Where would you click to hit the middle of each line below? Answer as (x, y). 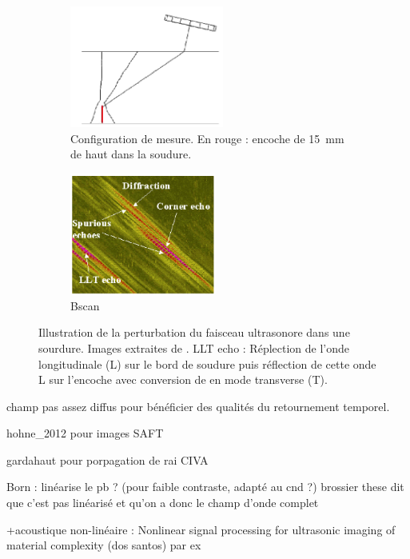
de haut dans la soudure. (131, 154)
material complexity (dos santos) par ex (104, 545)
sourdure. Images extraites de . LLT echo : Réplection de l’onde (194, 347)
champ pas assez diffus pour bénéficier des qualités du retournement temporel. (198, 406)
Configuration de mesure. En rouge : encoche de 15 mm (207, 138)
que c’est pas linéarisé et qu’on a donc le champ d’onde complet (163, 503)
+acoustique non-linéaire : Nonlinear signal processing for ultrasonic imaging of (201, 529)
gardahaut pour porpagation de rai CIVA (107, 459)
